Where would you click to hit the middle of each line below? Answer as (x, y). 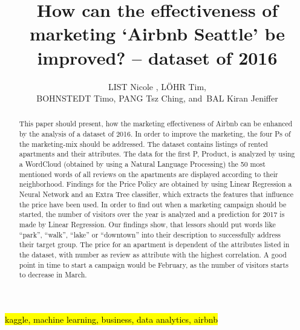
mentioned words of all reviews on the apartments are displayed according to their (148, 174)
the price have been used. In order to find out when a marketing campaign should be (153, 204)
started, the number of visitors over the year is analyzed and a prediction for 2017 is (152, 214)
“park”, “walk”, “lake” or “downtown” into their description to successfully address (150, 234)
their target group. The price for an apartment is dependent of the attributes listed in (154, 244)
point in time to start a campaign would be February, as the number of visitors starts (154, 264)
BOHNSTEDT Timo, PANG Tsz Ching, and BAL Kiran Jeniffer (157, 98)
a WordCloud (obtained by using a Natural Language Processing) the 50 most (142, 164)
